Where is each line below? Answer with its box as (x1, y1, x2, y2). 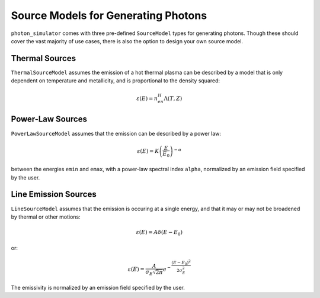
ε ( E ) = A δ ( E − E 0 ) (136, 229, 183, 237)
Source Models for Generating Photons (11, 9, 207, 22)
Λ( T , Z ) (164, 95, 183, 102)
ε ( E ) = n (136, 95, 158, 102)
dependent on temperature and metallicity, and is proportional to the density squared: (11, 77, 220, 84)
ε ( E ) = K (137, 148, 159, 155)
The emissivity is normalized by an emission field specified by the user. (11, 284, 185, 291)
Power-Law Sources (11, 114, 87, 124)
